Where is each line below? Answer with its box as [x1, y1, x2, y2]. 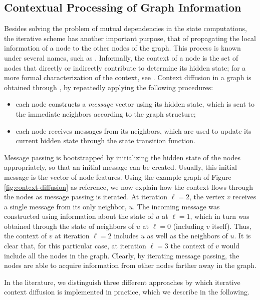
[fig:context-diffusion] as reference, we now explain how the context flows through [4, 181, 253, 192]
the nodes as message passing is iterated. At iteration [4, 191, 168, 202]
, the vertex [189, 191, 225, 202]
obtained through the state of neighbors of [4, 220, 134, 231]
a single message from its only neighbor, [4, 201, 127, 211]
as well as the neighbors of [147, 230, 228, 241]
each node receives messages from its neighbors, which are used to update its [16, 125, 251, 136]
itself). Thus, [212, 220, 251, 231]
